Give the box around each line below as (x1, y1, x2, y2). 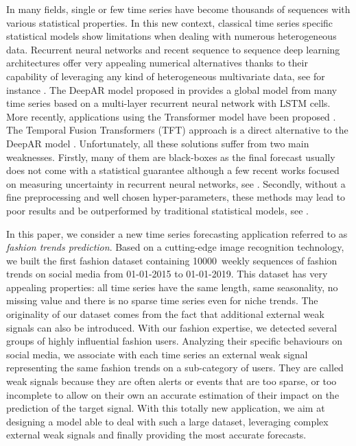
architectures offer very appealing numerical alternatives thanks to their (6, 55, 308, 70)
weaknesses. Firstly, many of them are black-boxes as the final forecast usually (6, 149, 335, 164)
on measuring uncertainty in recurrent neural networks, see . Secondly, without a (6, 176, 346, 190)
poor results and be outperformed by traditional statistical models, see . (6, 203, 309, 217)
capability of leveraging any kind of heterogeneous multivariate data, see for (6, 69, 325, 83)
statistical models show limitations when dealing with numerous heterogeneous (6, 29, 337, 43)
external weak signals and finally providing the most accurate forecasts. (6, 428, 307, 442)
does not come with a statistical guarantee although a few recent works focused (6, 163, 340, 177)
